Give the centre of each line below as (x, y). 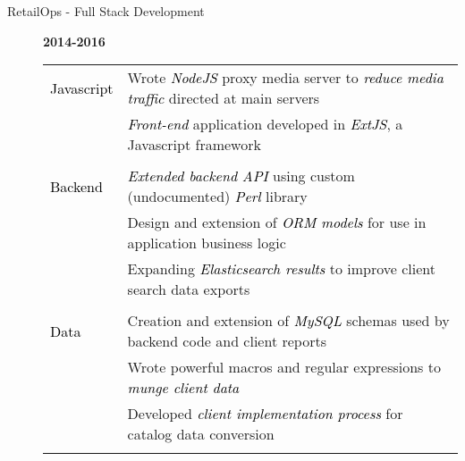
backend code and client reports (227, 341)
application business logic (207, 243)
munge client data (183, 388)
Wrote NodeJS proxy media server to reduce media (285, 78)
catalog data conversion (201, 434)
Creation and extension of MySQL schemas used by (288, 321)
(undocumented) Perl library (217, 197)
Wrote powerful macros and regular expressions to (284, 367)
